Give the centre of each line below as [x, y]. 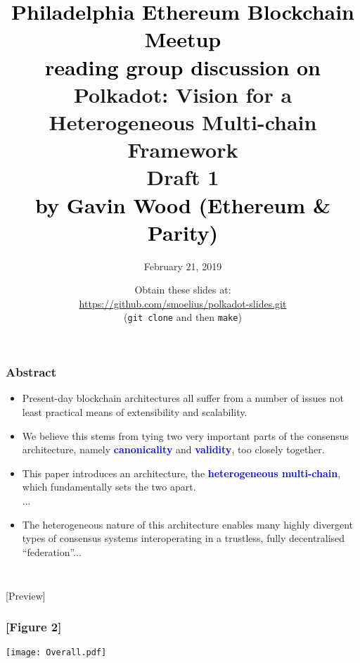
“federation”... [52, 551]
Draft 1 [183, 177]
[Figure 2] [34, 627]
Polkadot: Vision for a [183, 94]
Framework [183, 150]
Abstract [31, 372]
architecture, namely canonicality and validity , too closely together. [173, 449]
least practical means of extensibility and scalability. [135, 411]
